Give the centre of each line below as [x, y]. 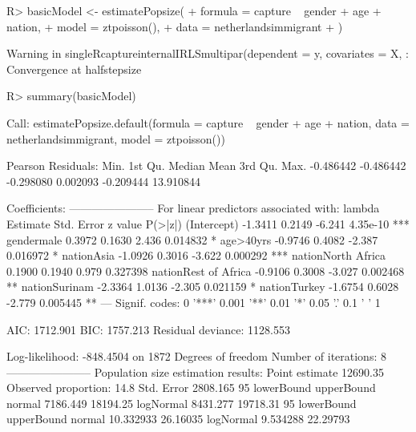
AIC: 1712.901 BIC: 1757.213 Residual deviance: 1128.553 [148, 329]
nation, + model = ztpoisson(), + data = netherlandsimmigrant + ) [175, 26]
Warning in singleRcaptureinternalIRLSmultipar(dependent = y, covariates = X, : [208, 53]
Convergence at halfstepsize [74, 69]
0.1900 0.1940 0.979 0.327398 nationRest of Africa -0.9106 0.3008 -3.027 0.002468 [206, 271]
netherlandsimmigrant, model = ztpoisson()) [116, 138]
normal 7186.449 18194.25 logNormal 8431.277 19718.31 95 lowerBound [182, 403]
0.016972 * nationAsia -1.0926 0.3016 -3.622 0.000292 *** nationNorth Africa [196, 255]
